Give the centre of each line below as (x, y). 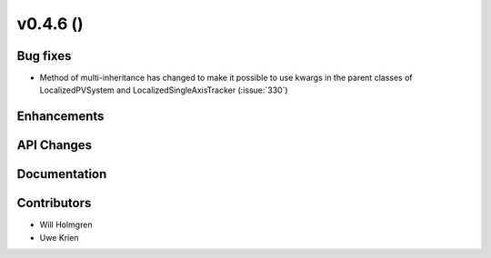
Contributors (54, 203)
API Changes (55, 145)
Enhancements (60, 117)
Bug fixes (44, 56)
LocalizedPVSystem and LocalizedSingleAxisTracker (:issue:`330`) (164, 90)
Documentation (62, 174)
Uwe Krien (59, 237)
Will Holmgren (66, 225)
